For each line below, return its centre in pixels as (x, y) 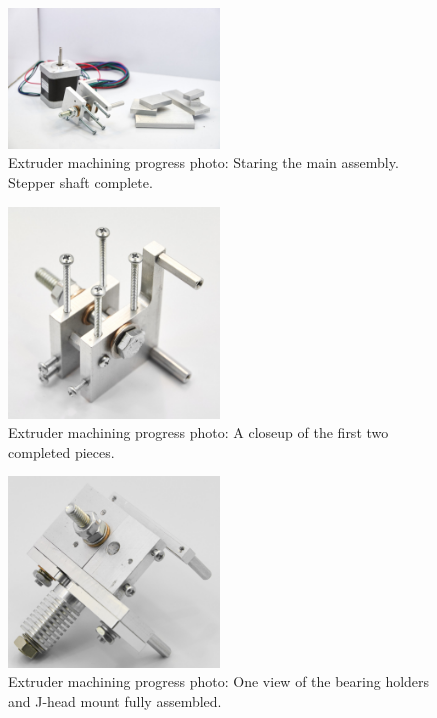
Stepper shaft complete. (80, 181)
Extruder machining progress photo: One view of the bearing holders (219, 681)
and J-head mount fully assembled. (115, 700)
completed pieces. (61, 451)
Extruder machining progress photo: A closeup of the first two (198, 432)
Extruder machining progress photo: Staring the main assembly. (203, 162)
